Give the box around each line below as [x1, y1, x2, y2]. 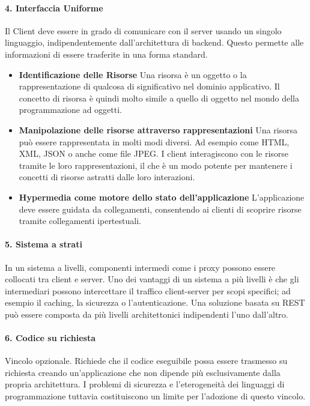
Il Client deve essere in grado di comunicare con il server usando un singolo [5, 24, 282, 37]
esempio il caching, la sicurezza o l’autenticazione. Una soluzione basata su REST [5, 296, 305, 309]
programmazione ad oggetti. [19, 103, 122, 116]
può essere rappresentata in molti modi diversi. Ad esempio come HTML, [19, 135, 290, 148]
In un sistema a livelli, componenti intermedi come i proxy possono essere [5, 261, 276, 273]
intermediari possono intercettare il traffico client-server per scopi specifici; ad [5, 284, 291, 297]
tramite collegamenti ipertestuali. [19, 214, 141, 227]
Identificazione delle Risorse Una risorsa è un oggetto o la [19, 68, 247, 80]
